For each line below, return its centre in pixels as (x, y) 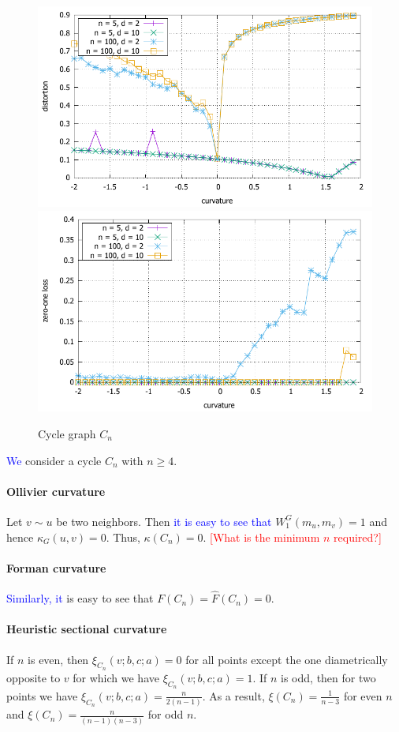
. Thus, (123, 537)
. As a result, (233, 695)
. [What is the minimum (261, 537)
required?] (358, 537)
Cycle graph (67, 433)
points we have (42, 695)
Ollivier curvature (56, 491)
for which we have (116, 677)
